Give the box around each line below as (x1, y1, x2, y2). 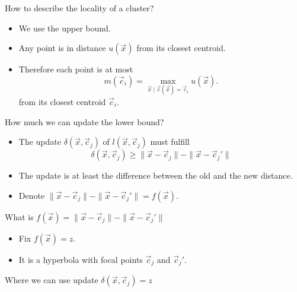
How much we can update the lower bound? (5, 115, 164, 128)
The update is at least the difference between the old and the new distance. (18, 169, 293, 182)
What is (5, 210, 34, 223)
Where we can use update (5, 274, 98, 286)
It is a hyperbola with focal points (18, 253, 143, 265)
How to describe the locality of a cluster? (5, 2, 154, 14)
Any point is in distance (18, 42, 106, 54)
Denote (18, 189, 45, 201)
